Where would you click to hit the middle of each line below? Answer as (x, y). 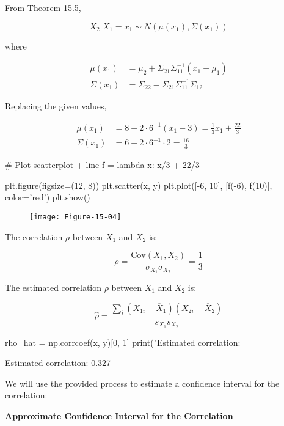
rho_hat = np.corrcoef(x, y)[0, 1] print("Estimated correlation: (123, 342)
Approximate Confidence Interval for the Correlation (119, 415)
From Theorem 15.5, (43, 7)
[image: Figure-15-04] (75, 217)
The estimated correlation (53, 288)
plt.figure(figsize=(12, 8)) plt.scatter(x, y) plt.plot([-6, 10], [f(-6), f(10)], (139, 185)
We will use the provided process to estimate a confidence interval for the (142, 383)
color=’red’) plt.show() (48, 197)
